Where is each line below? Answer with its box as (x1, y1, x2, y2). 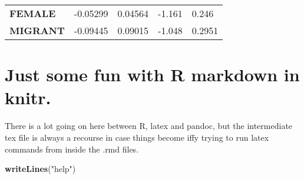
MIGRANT (9, 24, 65, 37)
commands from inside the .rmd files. (5, 142, 139, 155)
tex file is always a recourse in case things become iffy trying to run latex (5, 131, 269, 143)
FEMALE (9, 6, 56, 20)
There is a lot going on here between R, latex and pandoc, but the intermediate (5, 120, 293, 132)
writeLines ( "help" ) (5, 163, 76, 175)
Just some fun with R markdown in (5, 62, 300, 87)
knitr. (5, 85, 51, 110)
